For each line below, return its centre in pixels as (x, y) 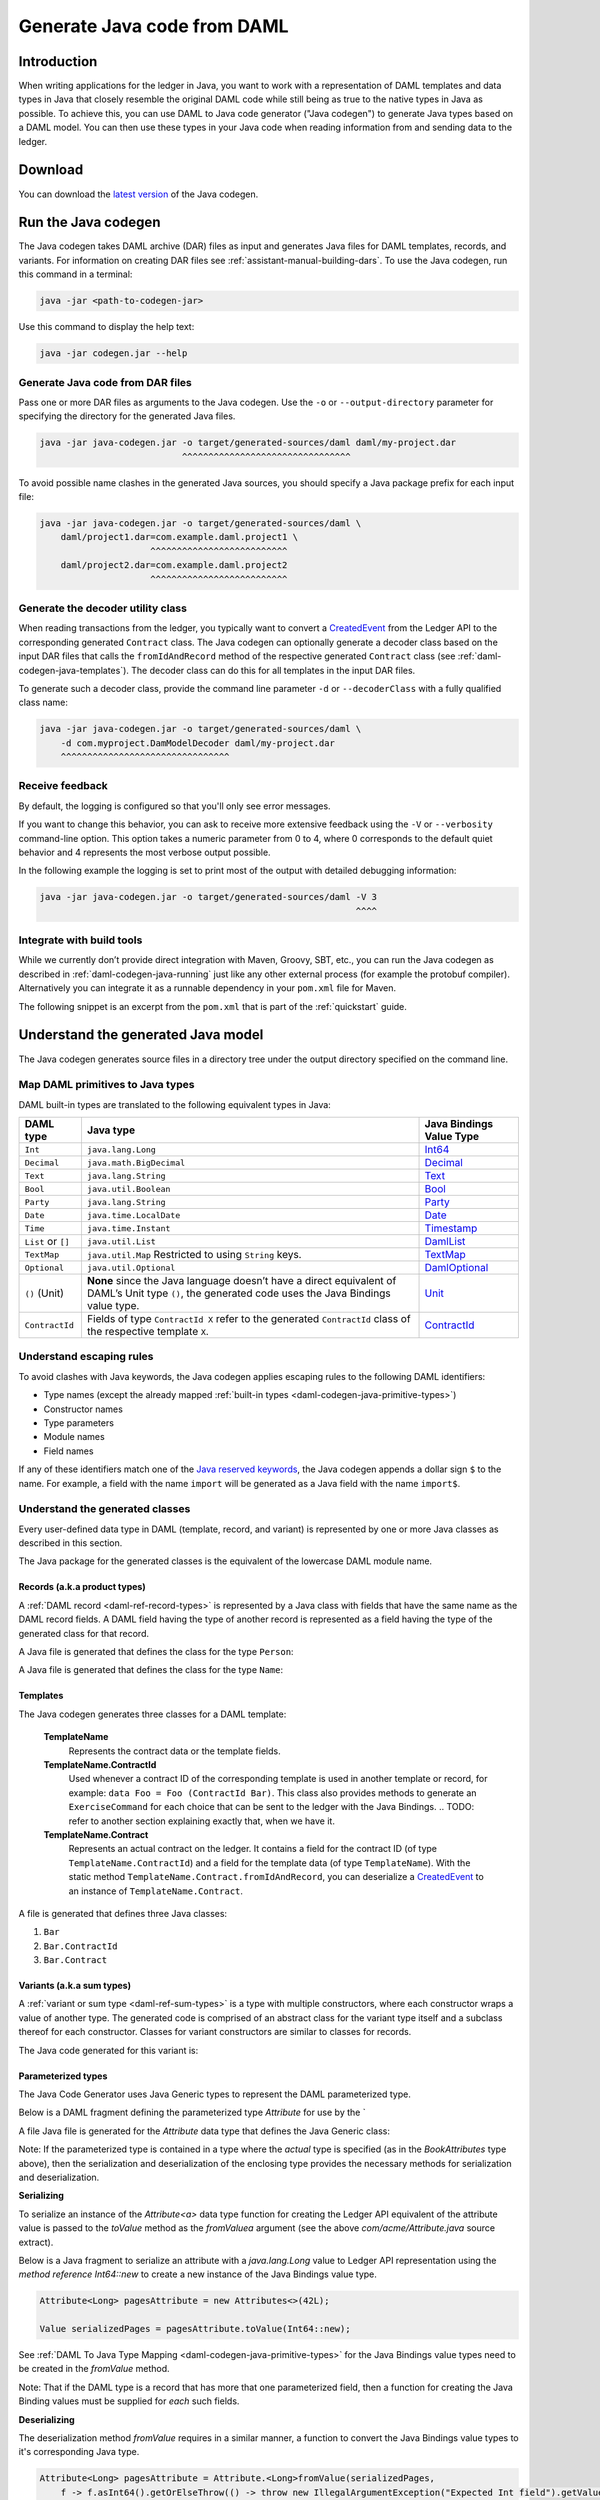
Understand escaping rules (86, 1357)
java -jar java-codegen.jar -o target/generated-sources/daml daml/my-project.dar (248, 443)
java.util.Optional (131, 1267)
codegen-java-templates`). (74, 670)
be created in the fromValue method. (94, 2369)
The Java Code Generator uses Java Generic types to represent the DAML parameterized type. (215, 2094)
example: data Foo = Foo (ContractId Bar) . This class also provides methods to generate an (272, 1792)
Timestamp (451, 1228)
